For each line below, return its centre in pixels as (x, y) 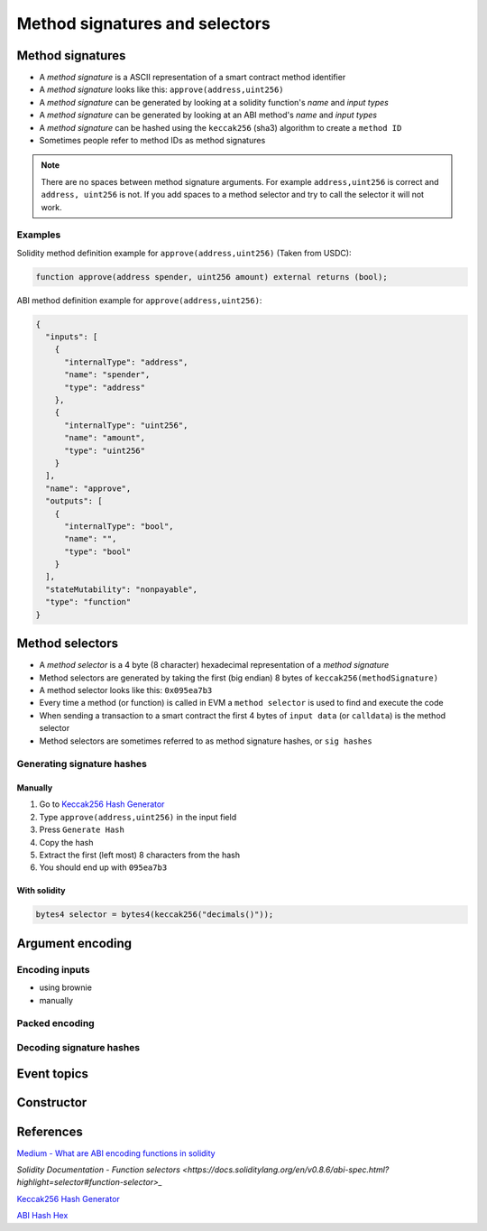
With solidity (41, 891)
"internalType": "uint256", (126, 425)
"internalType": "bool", (119, 526)
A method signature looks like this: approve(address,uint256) (161, 89)
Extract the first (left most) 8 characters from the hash (140, 855)
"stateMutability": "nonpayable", (122, 589)
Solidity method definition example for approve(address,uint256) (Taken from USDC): (184, 253)
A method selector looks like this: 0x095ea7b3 (126, 690)
